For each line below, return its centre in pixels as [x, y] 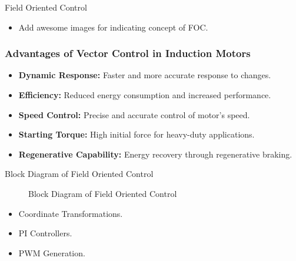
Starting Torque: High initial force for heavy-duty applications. [137, 134]
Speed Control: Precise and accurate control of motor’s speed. [134, 114]
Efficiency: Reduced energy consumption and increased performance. [145, 95]
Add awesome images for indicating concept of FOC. [113, 27]
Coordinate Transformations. [71, 213]
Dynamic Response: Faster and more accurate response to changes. [145, 75]
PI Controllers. [45, 233]
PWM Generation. [52, 252]
